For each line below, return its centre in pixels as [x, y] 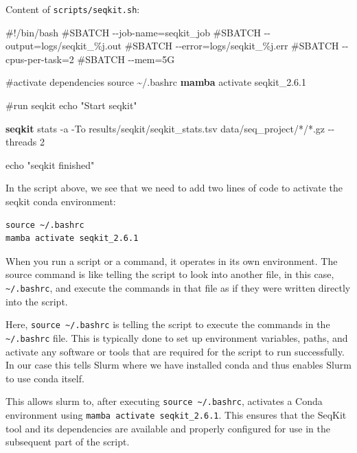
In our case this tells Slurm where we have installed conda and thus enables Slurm [178, 365]
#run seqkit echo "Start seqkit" [71, 105]
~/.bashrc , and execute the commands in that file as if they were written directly [178, 287]
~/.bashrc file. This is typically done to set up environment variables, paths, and [177, 337]
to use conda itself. [45, 378]
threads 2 [25, 142]
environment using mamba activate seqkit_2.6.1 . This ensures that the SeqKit [176, 414]
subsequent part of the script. [68, 442]
